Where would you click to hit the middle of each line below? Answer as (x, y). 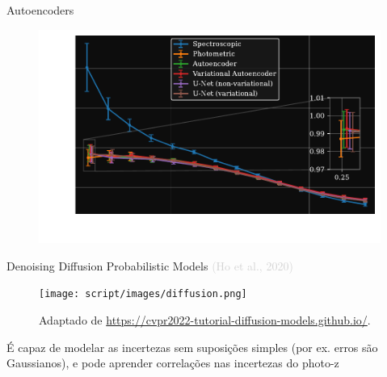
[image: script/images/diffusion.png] (143, 294)
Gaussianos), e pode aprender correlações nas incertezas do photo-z (173, 363)
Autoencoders (40, 10)
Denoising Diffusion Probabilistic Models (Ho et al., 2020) (150, 265)
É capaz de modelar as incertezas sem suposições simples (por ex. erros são (192, 347)
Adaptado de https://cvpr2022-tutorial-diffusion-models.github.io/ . (205, 320)
